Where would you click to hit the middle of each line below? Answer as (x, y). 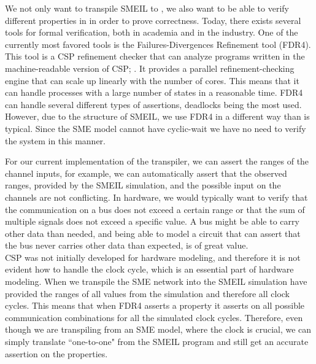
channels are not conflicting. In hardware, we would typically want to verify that (156, 197)
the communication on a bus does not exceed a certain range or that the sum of (155, 209)
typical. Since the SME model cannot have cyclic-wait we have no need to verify (156, 128)
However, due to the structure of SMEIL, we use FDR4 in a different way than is (157, 116)
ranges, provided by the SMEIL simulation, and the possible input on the (143, 185)
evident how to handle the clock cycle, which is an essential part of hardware (149, 269)
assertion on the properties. (56, 353)
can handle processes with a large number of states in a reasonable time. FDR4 (154, 92)
